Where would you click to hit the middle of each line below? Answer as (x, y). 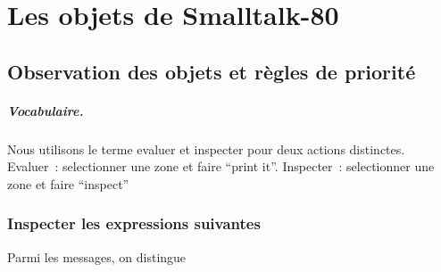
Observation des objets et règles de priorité (212, 71)
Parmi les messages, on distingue (97, 256)
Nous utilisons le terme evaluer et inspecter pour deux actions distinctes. (206, 148)
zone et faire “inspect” (68, 183)
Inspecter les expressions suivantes (134, 223)
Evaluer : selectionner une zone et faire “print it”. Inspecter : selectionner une (221, 166)
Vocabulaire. (46, 110)
